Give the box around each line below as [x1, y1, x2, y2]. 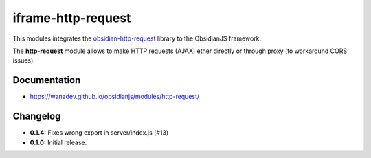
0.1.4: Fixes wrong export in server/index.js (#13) [30, 128, 168, 137]
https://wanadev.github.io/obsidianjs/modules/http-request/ [30, 93, 200, 101]
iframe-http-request [12, 10, 131, 25]
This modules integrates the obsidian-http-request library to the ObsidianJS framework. [12, 34, 262, 43]
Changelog [12, 111, 61, 122]
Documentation [12, 74, 81, 86]
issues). [12, 56, 36, 65]
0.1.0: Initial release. [30, 138, 87, 146]
